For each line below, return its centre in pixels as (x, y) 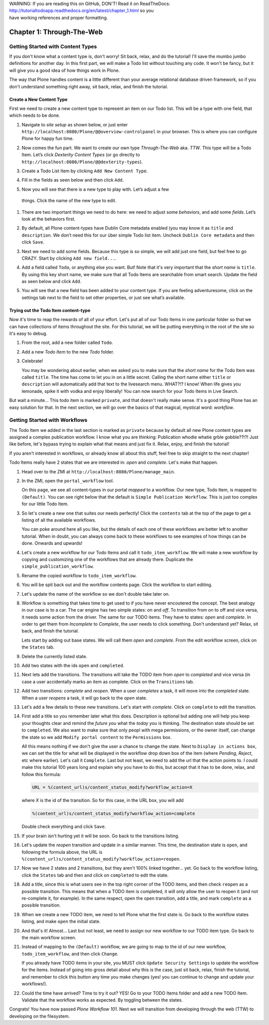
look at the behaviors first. (49, 219)
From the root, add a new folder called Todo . (67, 342)
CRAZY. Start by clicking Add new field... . (69, 258)
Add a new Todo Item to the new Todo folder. (68, 351)
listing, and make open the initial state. (61, 922)
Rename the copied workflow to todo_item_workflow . (79, 575)
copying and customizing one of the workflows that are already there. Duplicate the (107, 559)
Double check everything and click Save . (64, 827)
